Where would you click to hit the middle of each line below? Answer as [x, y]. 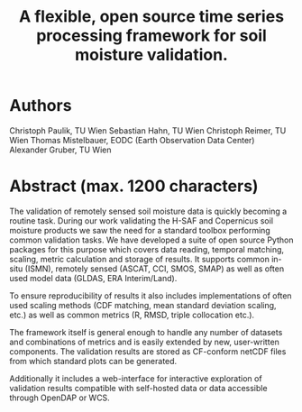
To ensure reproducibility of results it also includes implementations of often [151, 296]
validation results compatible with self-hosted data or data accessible [138, 388]
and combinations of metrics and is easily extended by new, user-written [144, 342]
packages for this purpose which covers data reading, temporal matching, [147, 249]
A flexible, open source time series [151, 17]
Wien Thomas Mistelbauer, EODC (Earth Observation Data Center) [132, 140]
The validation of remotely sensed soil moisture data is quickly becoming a [148, 211]
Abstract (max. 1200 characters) [134, 186]
